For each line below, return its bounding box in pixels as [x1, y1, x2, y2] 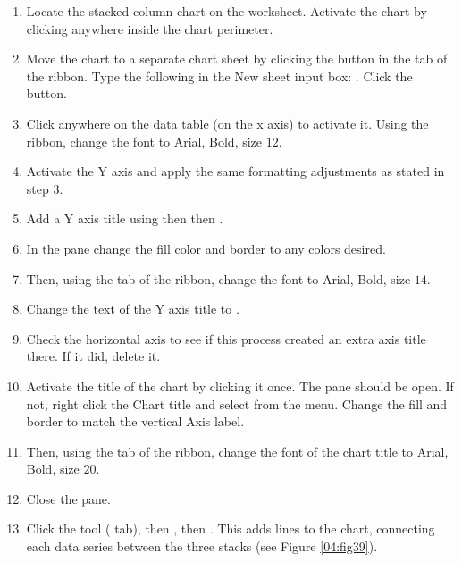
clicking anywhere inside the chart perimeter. [26, 19, 273, 38]
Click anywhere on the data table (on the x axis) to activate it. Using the [26, 113, 429, 132]
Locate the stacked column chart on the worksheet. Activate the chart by [26, 2, 427, 20]
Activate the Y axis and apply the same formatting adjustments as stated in [26, 162, 445, 180]
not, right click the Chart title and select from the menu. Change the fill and [26, 394, 448, 413]
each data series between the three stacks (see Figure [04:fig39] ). [26, 537, 378, 556]
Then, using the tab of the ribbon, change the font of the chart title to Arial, [26, 441, 449, 460]
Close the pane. [26, 489, 111, 507]
